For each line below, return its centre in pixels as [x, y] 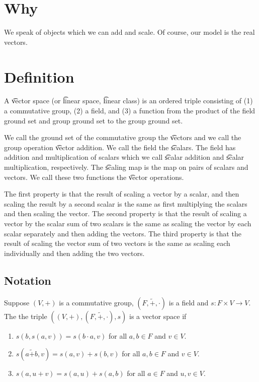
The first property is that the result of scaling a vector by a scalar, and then [122, 194]
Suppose [17, 302]
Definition [39, 76]
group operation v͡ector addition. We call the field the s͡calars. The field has [120, 147]
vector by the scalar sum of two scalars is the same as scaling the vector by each [128, 223]
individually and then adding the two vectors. [74, 253]
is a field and [189, 302]
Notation [28, 280]
